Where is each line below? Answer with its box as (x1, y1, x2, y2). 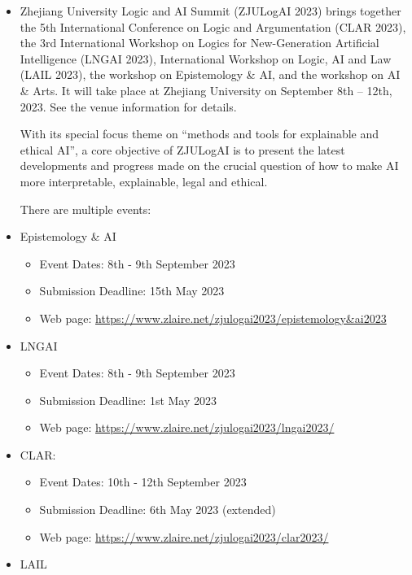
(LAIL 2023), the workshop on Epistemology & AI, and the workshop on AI (20, 66, 401, 83)
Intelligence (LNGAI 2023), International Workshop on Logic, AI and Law (20, 50, 392, 67)
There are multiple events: (20, 200, 151, 217)
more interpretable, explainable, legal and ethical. (20, 172, 268, 189)
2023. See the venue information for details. (20, 98, 237, 115)
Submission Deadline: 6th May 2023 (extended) (39, 501, 276, 518)
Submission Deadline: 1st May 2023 (39, 391, 217, 408)
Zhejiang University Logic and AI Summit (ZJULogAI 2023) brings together (20, 2, 401, 19)
